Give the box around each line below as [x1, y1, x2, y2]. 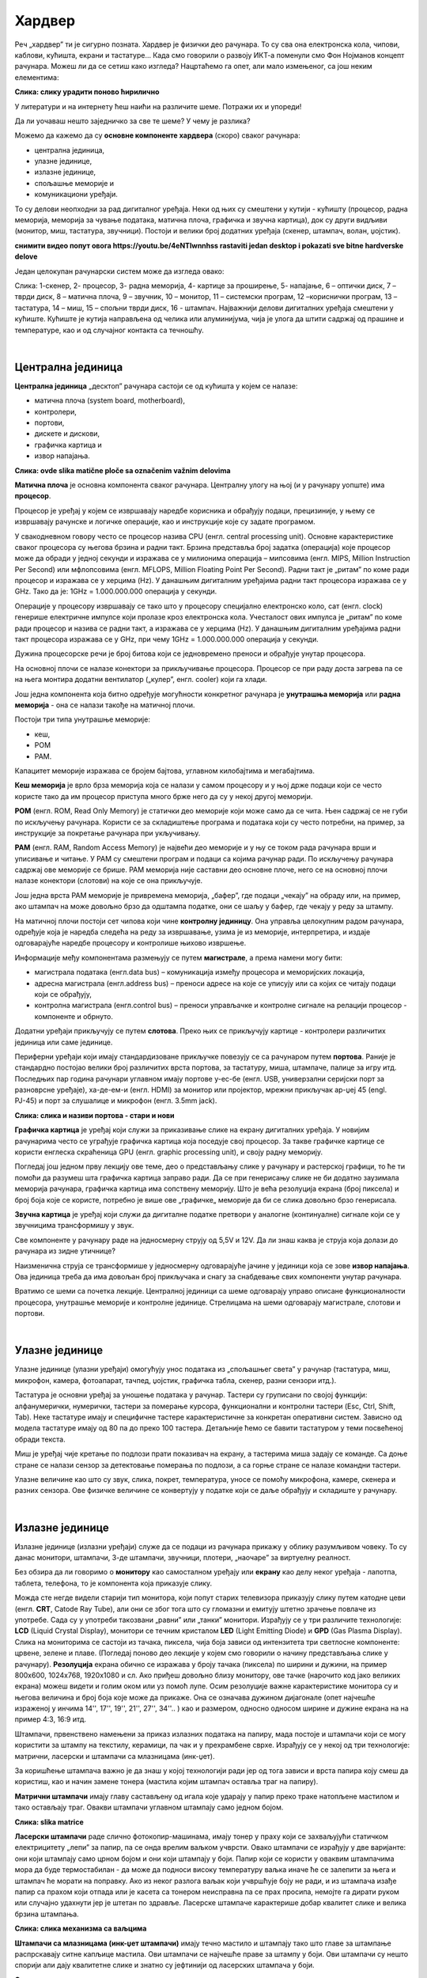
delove [14, 252, 38, 261]
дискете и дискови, [34, 429, 100, 438]
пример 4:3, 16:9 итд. [14, 1715, 87, 1724]
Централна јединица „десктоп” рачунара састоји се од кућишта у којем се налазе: [14, 381, 298, 391]
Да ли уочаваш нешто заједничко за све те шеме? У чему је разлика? [14, 116, 251, 126]
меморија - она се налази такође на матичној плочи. [14, 700, 195, 710]
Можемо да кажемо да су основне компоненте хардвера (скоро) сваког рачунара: [14, 131, 300, 140]
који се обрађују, [34, 989, 93, 998]
